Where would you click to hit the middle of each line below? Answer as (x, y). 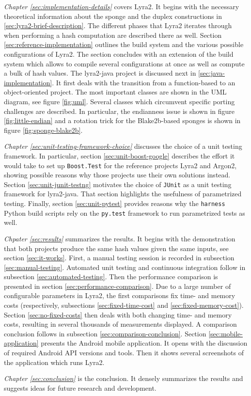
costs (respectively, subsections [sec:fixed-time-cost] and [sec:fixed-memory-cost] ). (124, 305)
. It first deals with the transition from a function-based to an (144, 82)
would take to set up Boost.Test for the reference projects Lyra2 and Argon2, (120, 165)
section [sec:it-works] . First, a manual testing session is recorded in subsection (119, 258)
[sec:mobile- (226, 333)
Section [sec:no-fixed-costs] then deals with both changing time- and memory (118, 314)
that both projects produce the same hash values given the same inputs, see (116, 248)
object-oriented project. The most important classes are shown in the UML (115, 92)
